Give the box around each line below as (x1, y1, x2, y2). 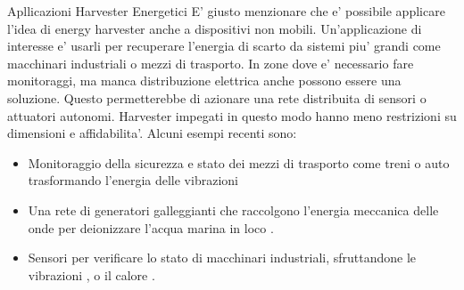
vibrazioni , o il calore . (28, 265, 155, 284)
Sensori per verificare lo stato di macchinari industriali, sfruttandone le (28, 248, 417, 267)
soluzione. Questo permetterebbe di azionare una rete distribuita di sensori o (7, 88, 427, 107)
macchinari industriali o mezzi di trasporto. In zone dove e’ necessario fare (7, 53, 414, 72)
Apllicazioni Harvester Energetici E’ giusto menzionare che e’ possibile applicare (7, 2, 445, 20)
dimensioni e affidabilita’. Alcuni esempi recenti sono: (7, 124, 297, 142)
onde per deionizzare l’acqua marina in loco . (28, 218, 274, 237)
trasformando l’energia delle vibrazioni (28, 171, 238, 189)
